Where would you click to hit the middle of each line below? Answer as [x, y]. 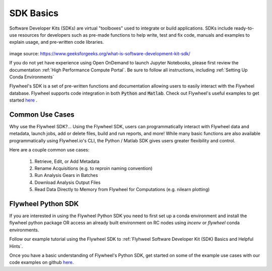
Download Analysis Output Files [67, 182]
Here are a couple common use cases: [49, 150]
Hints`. [16, 246]
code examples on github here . [42, 262]
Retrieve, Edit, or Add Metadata [67, 161]
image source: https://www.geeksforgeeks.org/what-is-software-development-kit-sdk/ [100, 53]
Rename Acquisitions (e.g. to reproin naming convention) [94, 168]
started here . [23, 100]
